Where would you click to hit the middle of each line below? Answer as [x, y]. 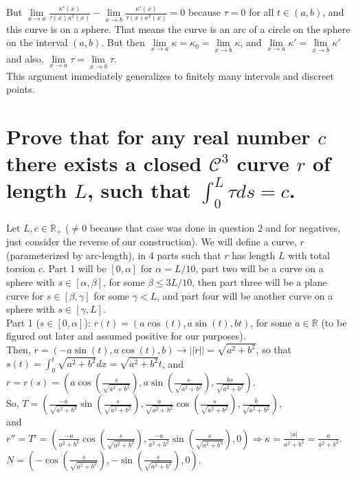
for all [262, 12]
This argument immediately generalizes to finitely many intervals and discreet [170, 75]
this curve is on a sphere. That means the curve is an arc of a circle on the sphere [178, 29]
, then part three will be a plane [259, 281]
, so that [274, 350]
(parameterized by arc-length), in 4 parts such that [114, 255]
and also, [25, 59]
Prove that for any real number [158, 136]
